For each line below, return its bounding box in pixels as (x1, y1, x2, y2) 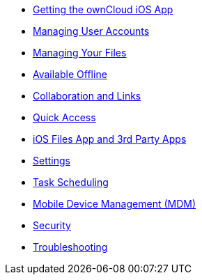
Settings (33, 155, 70, 166)
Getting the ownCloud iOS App (33, 3, 173, 15)
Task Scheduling (33, 176, 109, 188)
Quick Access (33, 111, 96, 123)
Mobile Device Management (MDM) (33, 198, 196, 210)
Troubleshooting (33, 241, 108, 253)
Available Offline (33, 68, 107, 80)
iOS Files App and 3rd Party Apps (33, 133, 187, 145)
